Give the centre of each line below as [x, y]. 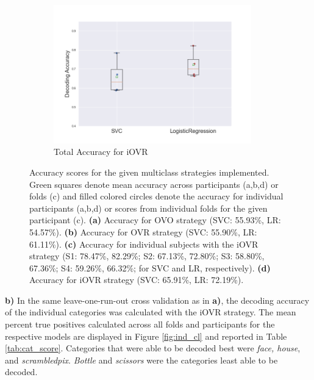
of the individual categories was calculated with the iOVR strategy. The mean [151, 312]
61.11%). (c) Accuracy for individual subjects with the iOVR [144, 244]
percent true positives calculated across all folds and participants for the [140, 324]
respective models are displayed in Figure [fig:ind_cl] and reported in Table [146, 336]
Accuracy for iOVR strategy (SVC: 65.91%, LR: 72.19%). [137, 280]
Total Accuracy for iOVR [101, 152]
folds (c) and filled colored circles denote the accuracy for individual [156, 196]
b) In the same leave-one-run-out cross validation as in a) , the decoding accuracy [157, 300]
